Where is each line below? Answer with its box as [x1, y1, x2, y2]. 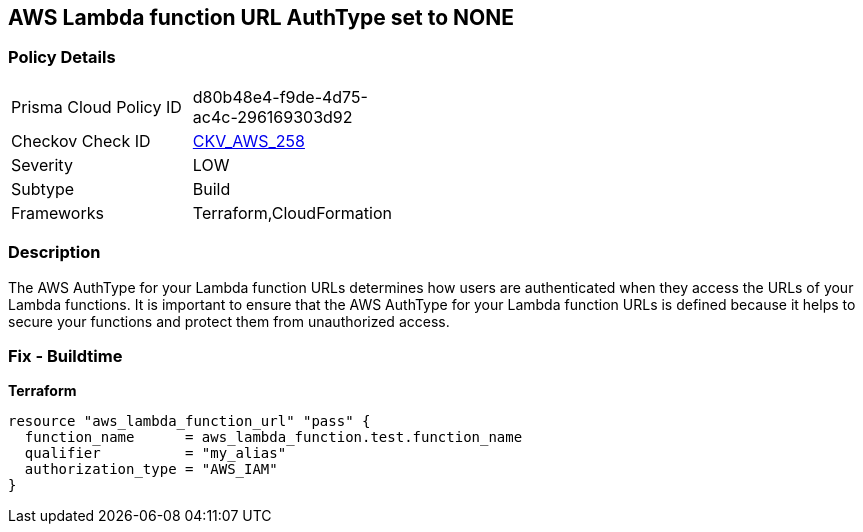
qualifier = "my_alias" [24, 445, 287, 462]
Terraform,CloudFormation [192, 202, 392, 223]
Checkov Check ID [11, 130, 151, 151]
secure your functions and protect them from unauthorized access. [8, 312, 450, 330]
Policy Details [8, 47, 116, 68]
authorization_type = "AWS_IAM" [24, 461, 278, 478]
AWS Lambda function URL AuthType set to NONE [8, 5, 514, 30]
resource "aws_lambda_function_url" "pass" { [8, 413, 371, 430]
